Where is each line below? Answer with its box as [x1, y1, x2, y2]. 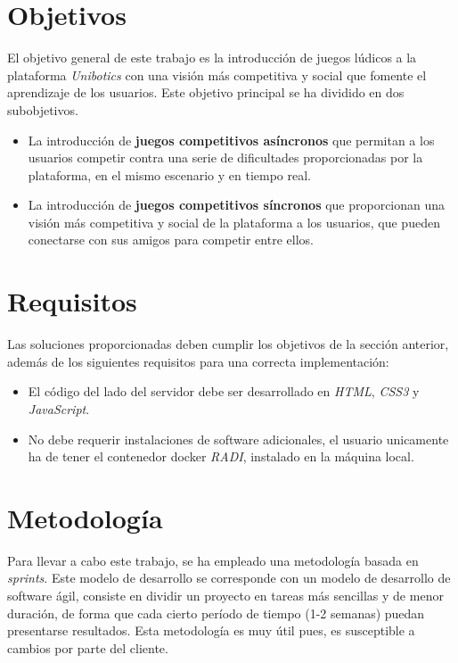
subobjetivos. [7, 100, 78, 119]
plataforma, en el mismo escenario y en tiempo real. [28, 165, 311, 184]
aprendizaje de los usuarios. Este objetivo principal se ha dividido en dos [7, 83, 405, 102]
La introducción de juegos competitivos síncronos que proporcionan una [28, 195, 446, 214]
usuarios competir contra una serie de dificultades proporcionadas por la [28, 148, 423, 167]
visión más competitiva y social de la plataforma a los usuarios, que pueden [28, 212, 440, 231]
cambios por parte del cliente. [7, 638, 168, 657]
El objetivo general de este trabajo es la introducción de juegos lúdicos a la [7, 48, 417, 67]
